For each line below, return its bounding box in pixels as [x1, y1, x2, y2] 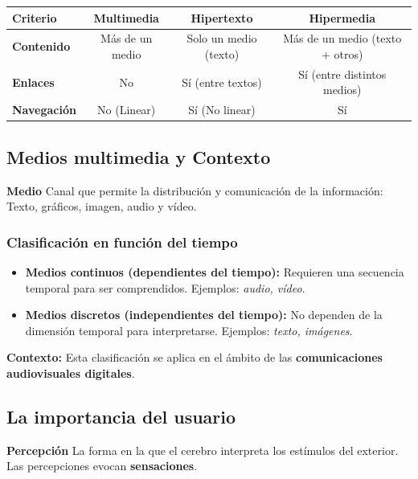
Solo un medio [186, 30, 257, 47]
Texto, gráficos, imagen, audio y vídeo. [6, 198, 197, 215]
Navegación [12, 101, 76, 118]
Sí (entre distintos [298, 65, 387, 82]
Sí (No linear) [188, 101, 256, 118]
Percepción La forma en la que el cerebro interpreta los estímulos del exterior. [6, 441, 399, 458]
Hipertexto [191, 9, 253, 26]
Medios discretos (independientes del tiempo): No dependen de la [25, 306, 383, 323]
